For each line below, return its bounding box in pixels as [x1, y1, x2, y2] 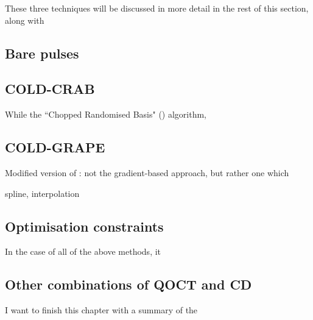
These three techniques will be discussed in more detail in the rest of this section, [5, 2, 309, 14]
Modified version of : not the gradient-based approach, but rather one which [5, 166, 289, 179]
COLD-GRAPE [5, 138, 105, 157]
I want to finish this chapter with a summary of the [5, 304, 198, 316]
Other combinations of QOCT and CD [5, 275, 252, 294]
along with [5, 13, 44, 26]
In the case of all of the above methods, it [5, 245, 161, 258]
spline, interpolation [5, 187, 80, 199]
